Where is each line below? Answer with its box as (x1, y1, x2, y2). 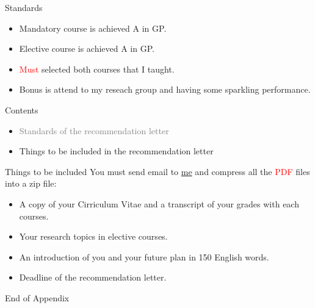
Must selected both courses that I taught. (19, 62, 175, 75)
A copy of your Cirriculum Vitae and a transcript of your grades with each (19, 197, 299, 210)
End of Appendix (5, 291, 70, 304)
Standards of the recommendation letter (19, 124, 169, 137)
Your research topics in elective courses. (19, 230, 168, 243)
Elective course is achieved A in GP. (19, 42, 154, 55)
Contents (5, 103, 38, 116)
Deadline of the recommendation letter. (19, 271, 167, 284)
